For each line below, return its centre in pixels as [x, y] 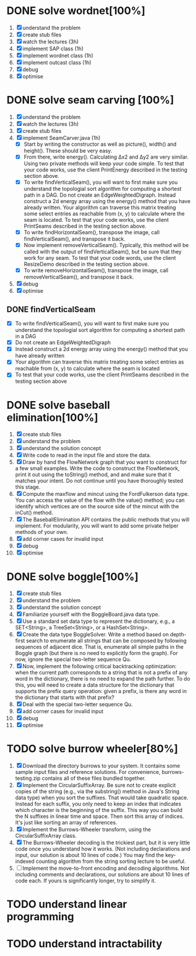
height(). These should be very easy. [68, 150]
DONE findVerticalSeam [51, 309]
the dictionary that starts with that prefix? [64, 697]
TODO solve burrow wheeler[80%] [92, 749]
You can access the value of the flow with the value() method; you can [100, 500]
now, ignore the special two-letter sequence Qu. [73, 659]
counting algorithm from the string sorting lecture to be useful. [111, 861]
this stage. [28, 487]
